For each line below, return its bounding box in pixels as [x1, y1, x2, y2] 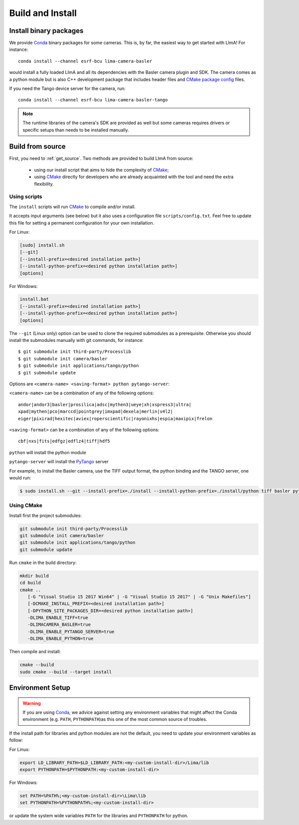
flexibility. [34, 181, 54, 187]
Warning [22, 700, 41, 706]
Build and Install [9, 7, 77, 18]
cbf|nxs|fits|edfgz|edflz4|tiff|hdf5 [18, 438, 111, 444]
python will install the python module [9, 449, 87, 455]
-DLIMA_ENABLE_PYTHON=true [27, 636, 94, 641]
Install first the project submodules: [9, 512, 82, 519]
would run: [9, 475, 31, 481]
